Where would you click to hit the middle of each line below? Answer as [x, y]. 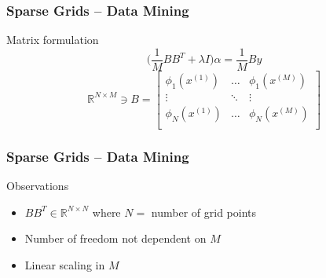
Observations [38, 186]
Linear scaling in [65, 265]
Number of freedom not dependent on [115, 238]
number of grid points [203, 212]
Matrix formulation [53, 40]
